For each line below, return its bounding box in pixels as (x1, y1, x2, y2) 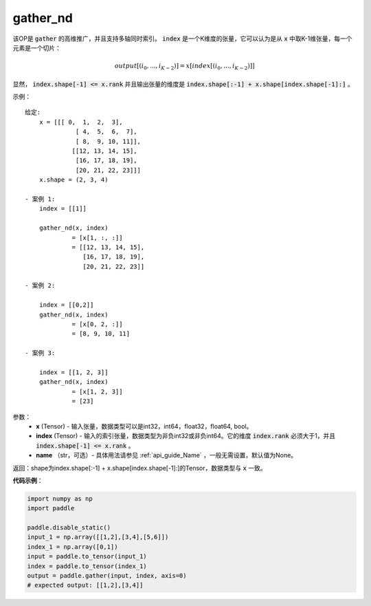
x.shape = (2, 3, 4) (38, 176, 109, 184)
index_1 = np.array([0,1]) (27, 543, 118, 550)
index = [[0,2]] (38, 301, 94, 309)
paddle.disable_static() (27, 523, 111, 532)
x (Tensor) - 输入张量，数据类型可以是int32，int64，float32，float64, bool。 (36, 422, 253, 430)
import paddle (27, 504, 75, 512)
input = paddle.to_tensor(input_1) (27, 552, 147, 561)
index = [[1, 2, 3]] (38, 369, 109, 376)
